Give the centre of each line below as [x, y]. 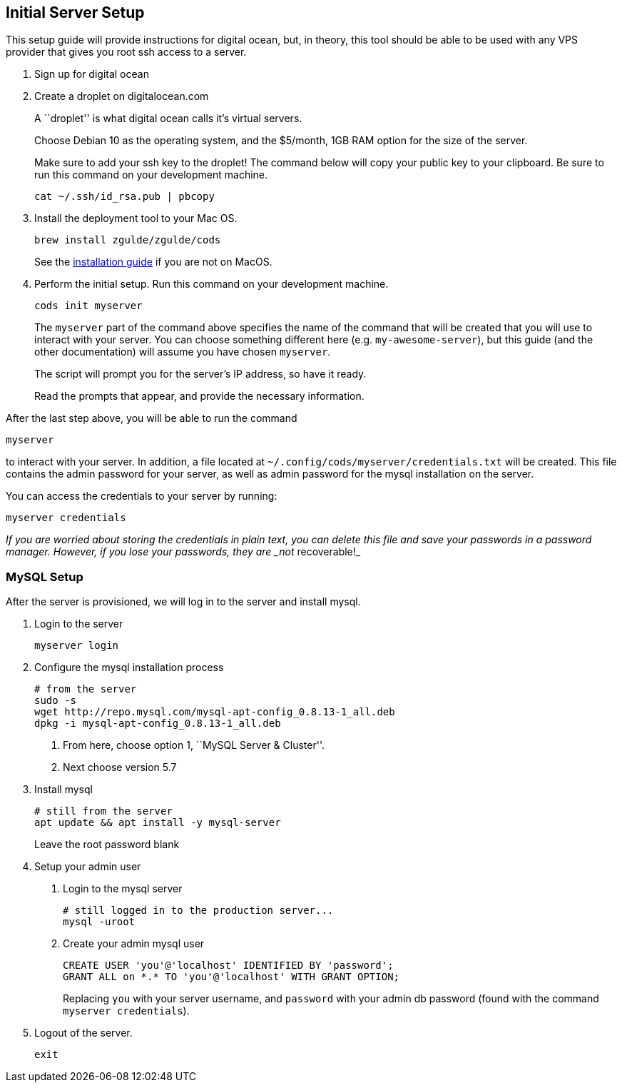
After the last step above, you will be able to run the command [152, 418]
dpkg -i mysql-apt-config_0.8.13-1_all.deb [158, 724]
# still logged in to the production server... [198, 911]
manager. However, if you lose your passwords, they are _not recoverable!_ [183, 552]
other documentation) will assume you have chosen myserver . [183, 352]
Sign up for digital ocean [92, 74]
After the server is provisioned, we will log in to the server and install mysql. [183, 602]
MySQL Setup [45, 576]
